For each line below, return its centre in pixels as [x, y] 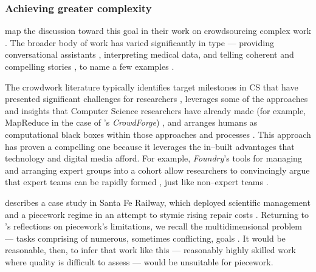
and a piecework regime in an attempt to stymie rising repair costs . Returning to [157, 214]
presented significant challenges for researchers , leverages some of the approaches [156, 99]
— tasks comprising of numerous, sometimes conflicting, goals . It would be [145, 238]
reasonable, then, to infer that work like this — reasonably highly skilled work [150, 250]
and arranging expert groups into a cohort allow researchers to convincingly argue [157, 170]
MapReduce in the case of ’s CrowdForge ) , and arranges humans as [131, 122]
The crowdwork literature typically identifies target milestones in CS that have [152, 87]
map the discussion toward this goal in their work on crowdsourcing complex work [158, 31]
